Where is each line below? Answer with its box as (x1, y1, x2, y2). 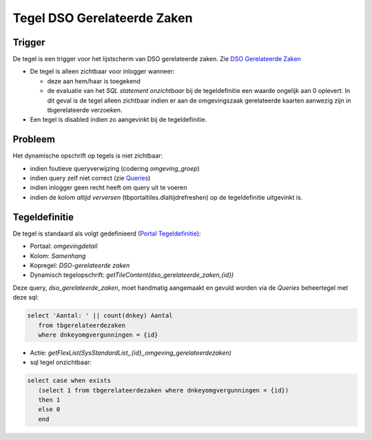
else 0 (38, 406, 61, 413)
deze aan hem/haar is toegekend (47, 76, 141, 85)
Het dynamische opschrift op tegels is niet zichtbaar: (12, 151, 163, 160)
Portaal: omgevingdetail (30, 242, 98, 251)
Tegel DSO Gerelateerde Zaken (12, 10, 193, 25)
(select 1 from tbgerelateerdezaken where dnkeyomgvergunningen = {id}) (38, 386, 289, 394)
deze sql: (12, 293, 39, 302)
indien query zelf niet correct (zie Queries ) (30, 174, 151, 182)
